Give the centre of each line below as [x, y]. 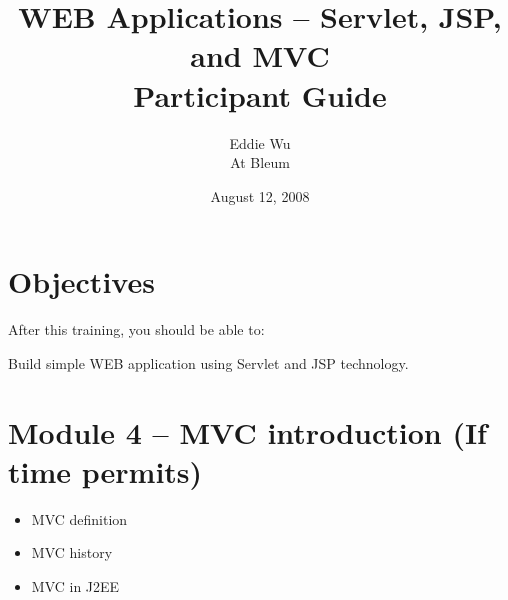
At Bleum [260, 162]
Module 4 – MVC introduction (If [247, 431]
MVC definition [79, 518]
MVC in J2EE [75, 585]
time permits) [105, 470]
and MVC [260, 55]
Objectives [81, 281]
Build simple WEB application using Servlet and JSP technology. [208, 362]
